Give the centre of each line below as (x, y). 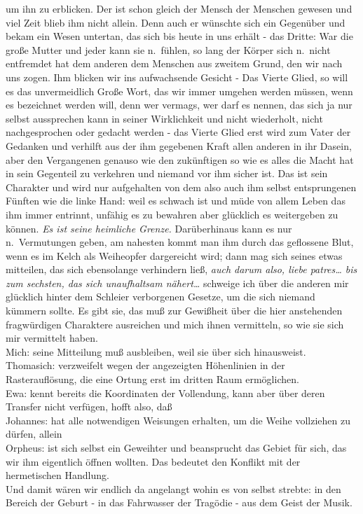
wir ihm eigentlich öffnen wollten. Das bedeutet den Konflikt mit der (153, 461)
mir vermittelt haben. (52, 338)
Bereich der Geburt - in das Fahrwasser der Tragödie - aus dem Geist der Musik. (179, 502)
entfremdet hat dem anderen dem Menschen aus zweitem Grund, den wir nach (174, 63)
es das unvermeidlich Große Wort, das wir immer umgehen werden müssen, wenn (179, 91)
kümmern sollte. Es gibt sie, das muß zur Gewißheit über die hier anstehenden (174, 311)
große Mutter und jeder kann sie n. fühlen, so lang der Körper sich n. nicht (168, 49)
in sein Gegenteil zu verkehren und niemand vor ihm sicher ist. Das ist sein (167, 173)
